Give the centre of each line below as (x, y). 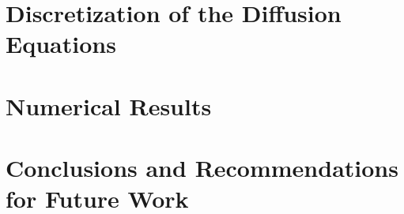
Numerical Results (109, 105)
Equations (61, 44)
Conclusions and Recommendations (202, 168)
